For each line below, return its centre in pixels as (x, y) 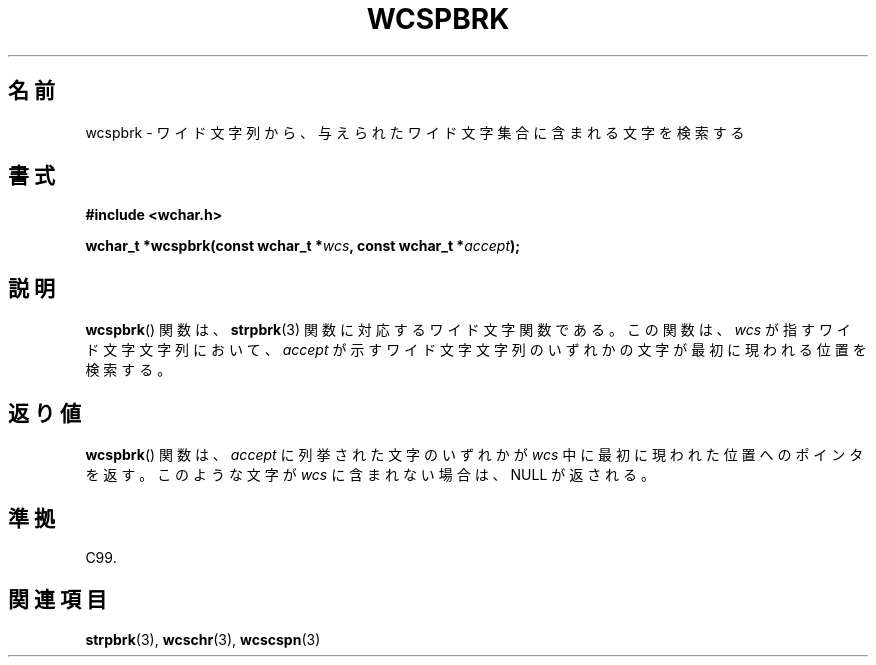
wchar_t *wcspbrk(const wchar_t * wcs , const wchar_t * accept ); (303, 246)
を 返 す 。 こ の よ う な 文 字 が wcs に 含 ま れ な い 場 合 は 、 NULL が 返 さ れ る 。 (370, 475)
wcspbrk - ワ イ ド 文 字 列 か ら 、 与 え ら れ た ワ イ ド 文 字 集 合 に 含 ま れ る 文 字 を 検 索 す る (415, 132)
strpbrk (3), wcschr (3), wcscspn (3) (203, 639)
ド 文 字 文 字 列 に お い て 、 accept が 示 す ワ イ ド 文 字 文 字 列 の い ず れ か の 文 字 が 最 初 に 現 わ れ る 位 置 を (476, 350)
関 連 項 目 (57, 600)
